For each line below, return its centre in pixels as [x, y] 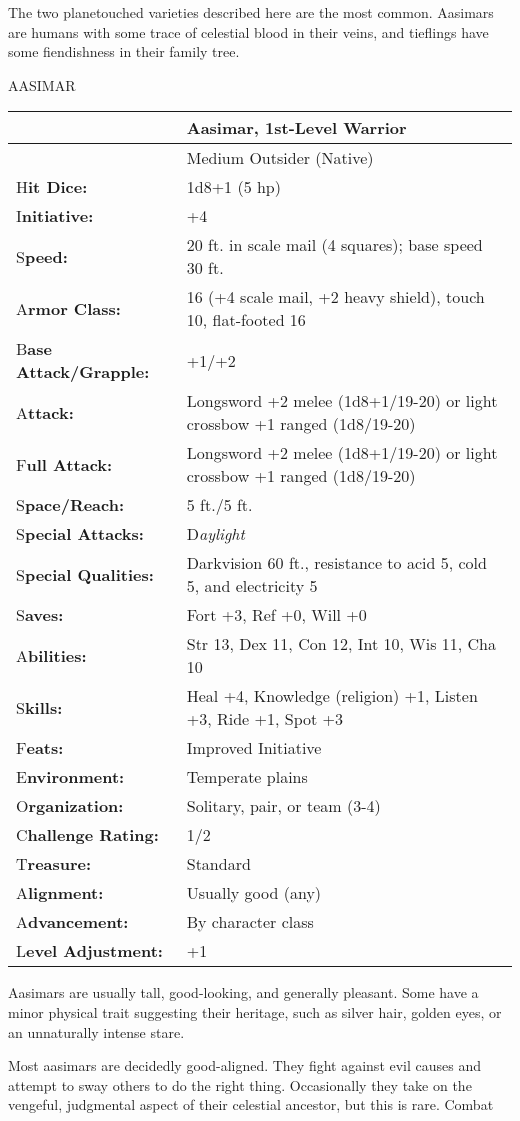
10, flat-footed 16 [246, 320]
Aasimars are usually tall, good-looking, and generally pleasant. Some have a [243, 992]
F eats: [40, 748]
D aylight [215, 534]
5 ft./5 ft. [219, 505]
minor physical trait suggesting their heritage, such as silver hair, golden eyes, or [255, 1011]
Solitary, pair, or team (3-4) [283, 806]
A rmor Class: [68, 308]
